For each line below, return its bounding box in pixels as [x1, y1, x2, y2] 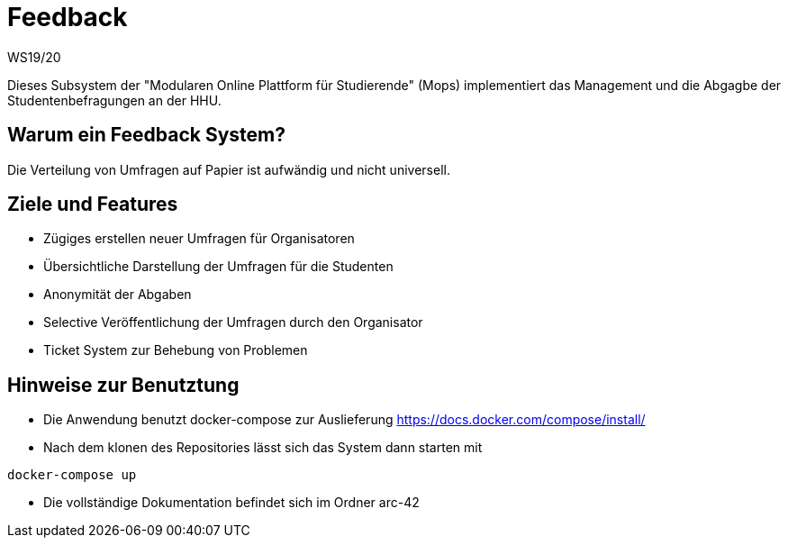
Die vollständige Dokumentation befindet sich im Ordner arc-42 [43, 495, 420, 511]
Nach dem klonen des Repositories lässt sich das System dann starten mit [43, 440, 483, 456]
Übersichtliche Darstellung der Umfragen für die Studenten [43, 259, 394, 275]
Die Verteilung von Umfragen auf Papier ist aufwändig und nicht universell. [7, 161, 450, 177]
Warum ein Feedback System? [7, 123, 285, 147]
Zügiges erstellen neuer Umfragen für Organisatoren [43, 231, 355, 247]
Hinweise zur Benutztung [7, 373, 240, 396]
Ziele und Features [7, 193, 178, 216]
